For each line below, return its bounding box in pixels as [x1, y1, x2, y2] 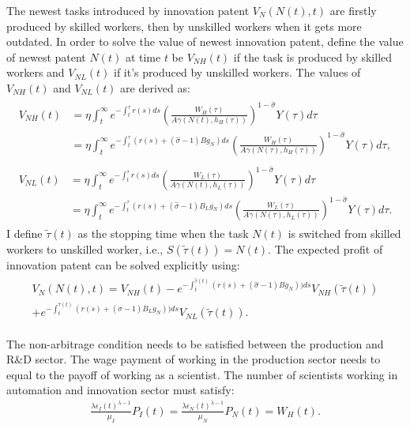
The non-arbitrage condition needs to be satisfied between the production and [6, 335, 384, 352]
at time [125, 48, 161, 65]
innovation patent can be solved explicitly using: [6, 256, 240, 273]
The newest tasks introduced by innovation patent [6, 2, 250, 18]
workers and [6, 64, 65, 81]
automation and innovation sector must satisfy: [6, 382, 235, 398]
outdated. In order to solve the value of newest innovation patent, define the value [6, 33, 404, 50]
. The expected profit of [268, 240, 383, 257]
